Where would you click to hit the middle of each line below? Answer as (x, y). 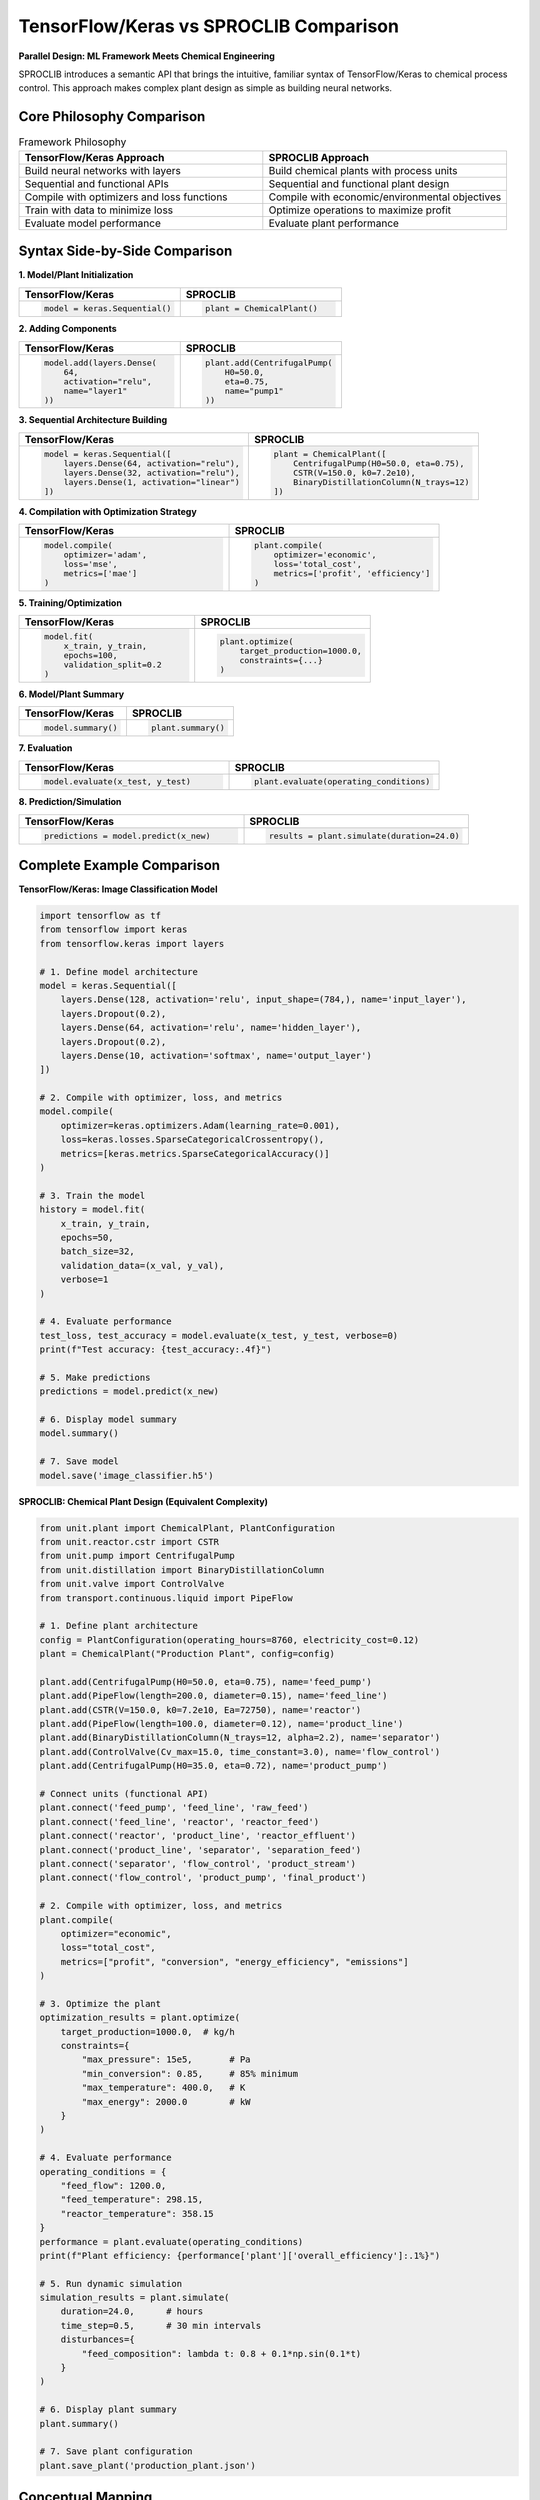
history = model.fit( (92, 1209)
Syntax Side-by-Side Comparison (125, 251)
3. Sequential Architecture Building (93, 420)
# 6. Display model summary (108, 1419)
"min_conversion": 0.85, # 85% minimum (190, 2073)
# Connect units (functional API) (124, 1794)
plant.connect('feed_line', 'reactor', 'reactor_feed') (179, 1821)
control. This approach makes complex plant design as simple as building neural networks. (205, 88)
